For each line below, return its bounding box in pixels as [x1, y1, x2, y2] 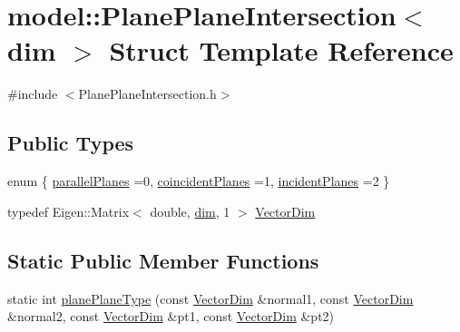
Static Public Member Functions [7, 246, 319, 274]
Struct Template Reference [109, 32, 454, 69]
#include [7, 84, 58, 103]
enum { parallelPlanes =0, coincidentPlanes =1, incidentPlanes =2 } [7, 171, 390, 190]
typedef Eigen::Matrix [7, 201, 130, 220]
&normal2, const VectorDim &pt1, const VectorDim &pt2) [7, 307, 335, 326]
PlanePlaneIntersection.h [78, 84, 217, 103]
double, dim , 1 [150, 201, 230, 220]
